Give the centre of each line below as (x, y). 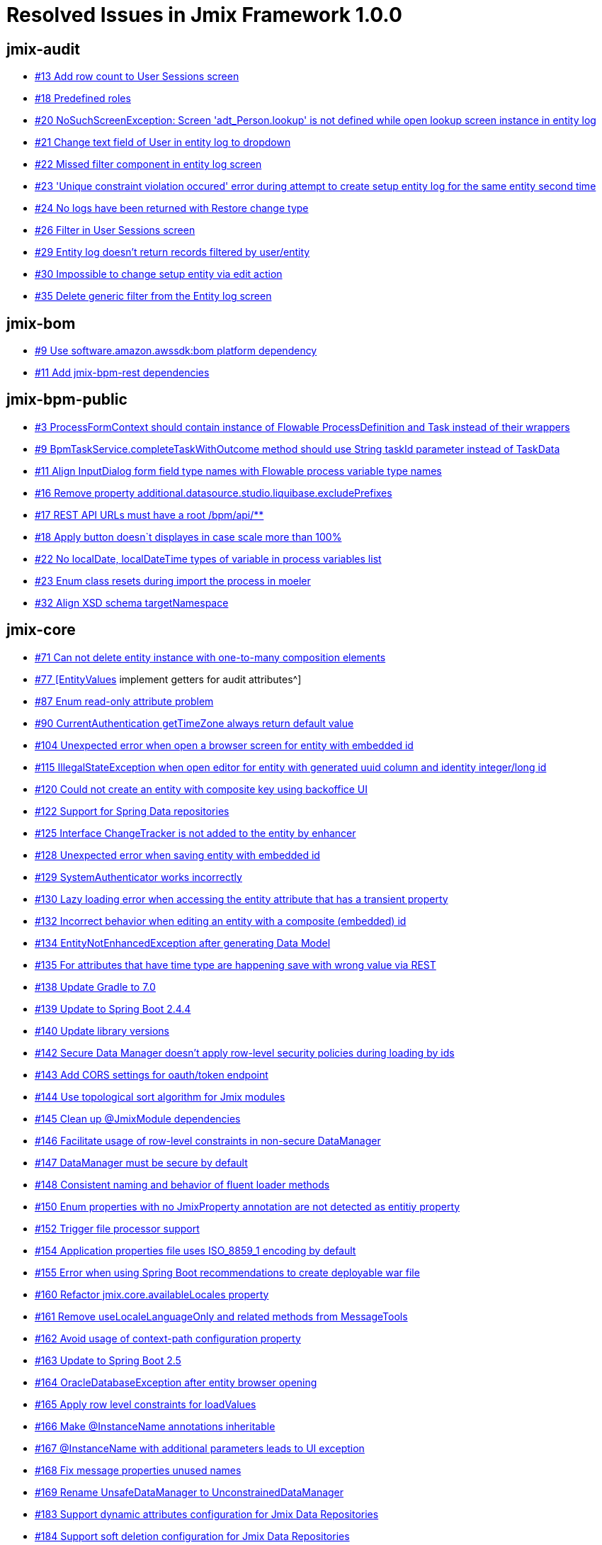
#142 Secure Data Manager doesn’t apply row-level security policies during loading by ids (245, 1052)
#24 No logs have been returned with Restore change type (172, 208)
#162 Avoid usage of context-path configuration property (168, 1338)
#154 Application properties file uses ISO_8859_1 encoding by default (195, 1250)
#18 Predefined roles (83, 99)
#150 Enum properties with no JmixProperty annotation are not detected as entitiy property (248, 1206)
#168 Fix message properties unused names (138, 1470)
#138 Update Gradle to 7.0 (95, 987)
